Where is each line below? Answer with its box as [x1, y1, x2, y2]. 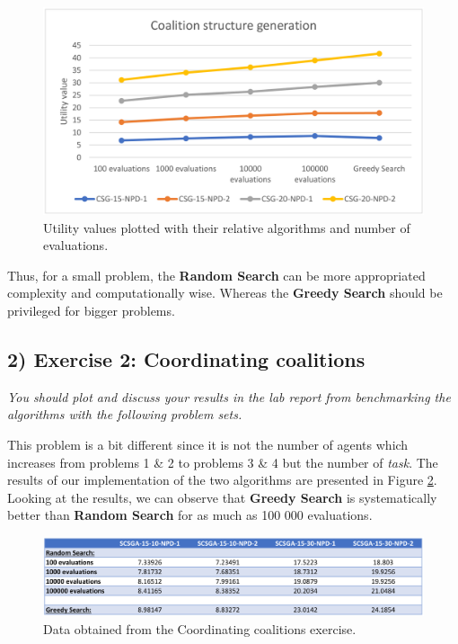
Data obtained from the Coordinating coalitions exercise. [43, 619, 357, 638]
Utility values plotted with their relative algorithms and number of [43, 218, 410, 237]
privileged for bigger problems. [7, 301, 175, 320]
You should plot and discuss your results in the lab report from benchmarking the [7, 387, 451, 406]
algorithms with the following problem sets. [7, 405, 242, 424]
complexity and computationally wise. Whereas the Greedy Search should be [7, 283, 443, 302]
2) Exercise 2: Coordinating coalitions [7, 345, 366, 372]
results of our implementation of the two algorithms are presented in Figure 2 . [7, 470, 437, 489]
